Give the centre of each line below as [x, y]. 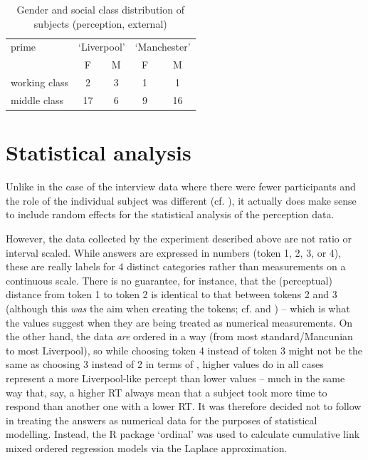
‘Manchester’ [163, 47]
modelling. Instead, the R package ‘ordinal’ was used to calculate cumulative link [183, 434]
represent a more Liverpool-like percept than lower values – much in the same [175, 378]
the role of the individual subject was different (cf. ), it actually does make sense [181, 200]
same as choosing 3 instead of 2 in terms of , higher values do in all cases [165, 364]
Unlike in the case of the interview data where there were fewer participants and [181, 186]
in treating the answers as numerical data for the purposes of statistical [162, 420]
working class [40, 82]
